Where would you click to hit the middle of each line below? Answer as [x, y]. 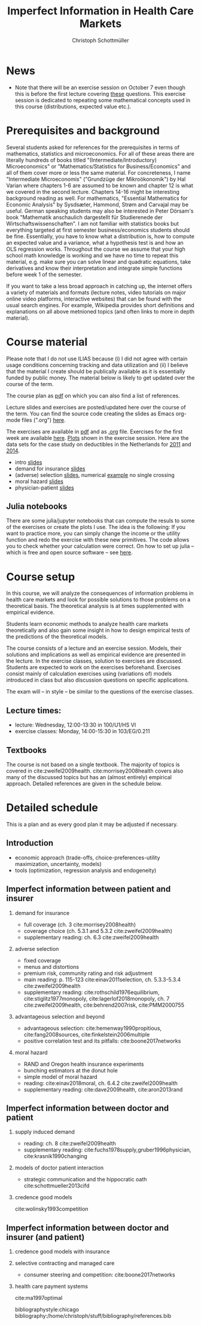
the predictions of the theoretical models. [57, 637]
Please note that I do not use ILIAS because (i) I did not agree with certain [97, 358]
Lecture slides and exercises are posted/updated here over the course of [96, 407]
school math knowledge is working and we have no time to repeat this [92, 255]
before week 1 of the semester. [44, 274]
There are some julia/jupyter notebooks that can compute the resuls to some [100, 521]
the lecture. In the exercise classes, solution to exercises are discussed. [95, 661]
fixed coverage [42, 960]
